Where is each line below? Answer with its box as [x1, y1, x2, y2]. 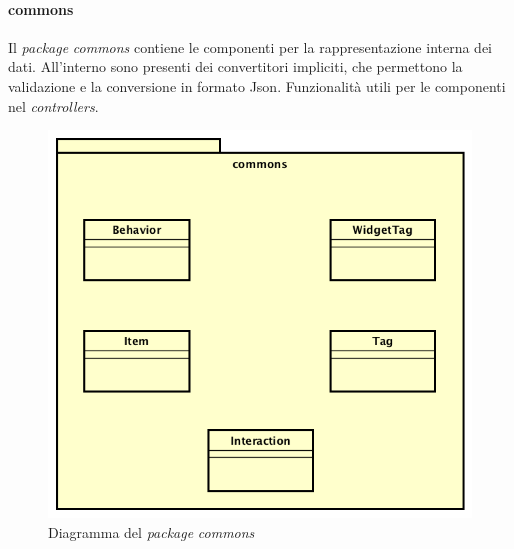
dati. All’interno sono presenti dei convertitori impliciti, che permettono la [8, 56, 463, 77]
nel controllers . [8, 95, 99, 116]
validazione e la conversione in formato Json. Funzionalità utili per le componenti [8, 75, 506, 96]
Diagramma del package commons [48, 521, 255, 542]
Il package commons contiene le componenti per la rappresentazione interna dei [8, 36, 493, 57]
